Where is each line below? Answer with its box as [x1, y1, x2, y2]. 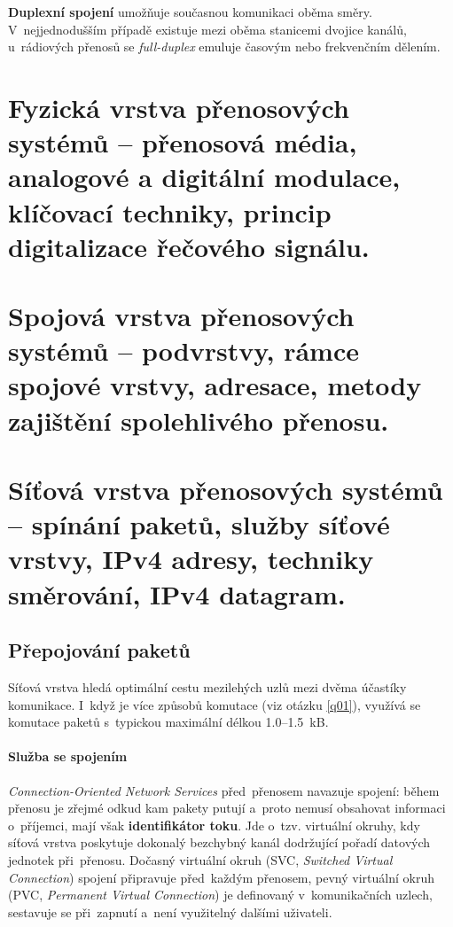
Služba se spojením [8, 747, 128, 766]
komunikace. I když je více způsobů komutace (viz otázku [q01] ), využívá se [8, 695, 421, 713]
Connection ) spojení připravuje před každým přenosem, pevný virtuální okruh [8, 868, 434, 886]
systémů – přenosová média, [8, 124, 357, 160]
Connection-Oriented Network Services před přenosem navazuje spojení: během [8, 781, 440, 799]
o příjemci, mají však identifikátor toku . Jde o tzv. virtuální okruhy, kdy [8, 815, 420, 834]
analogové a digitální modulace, [8, 159, 401, 195]
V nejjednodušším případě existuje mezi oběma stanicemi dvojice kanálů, [8, 19, 407, 38]
